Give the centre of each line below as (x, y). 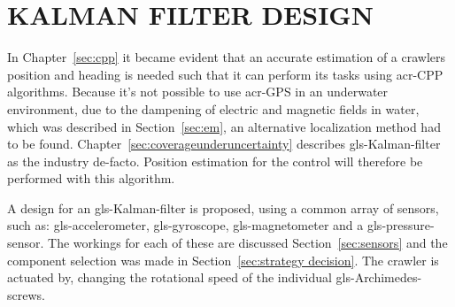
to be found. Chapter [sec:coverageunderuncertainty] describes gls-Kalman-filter (224, 144)
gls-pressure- (401, 225)
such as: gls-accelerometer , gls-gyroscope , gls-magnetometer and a (185, 225)
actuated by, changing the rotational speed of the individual (170, 277)
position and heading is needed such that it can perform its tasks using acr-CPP (225, 74)
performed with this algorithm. (91, 178)
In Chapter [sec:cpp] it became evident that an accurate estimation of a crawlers (227, 57)
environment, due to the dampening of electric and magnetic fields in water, (213, 108)
